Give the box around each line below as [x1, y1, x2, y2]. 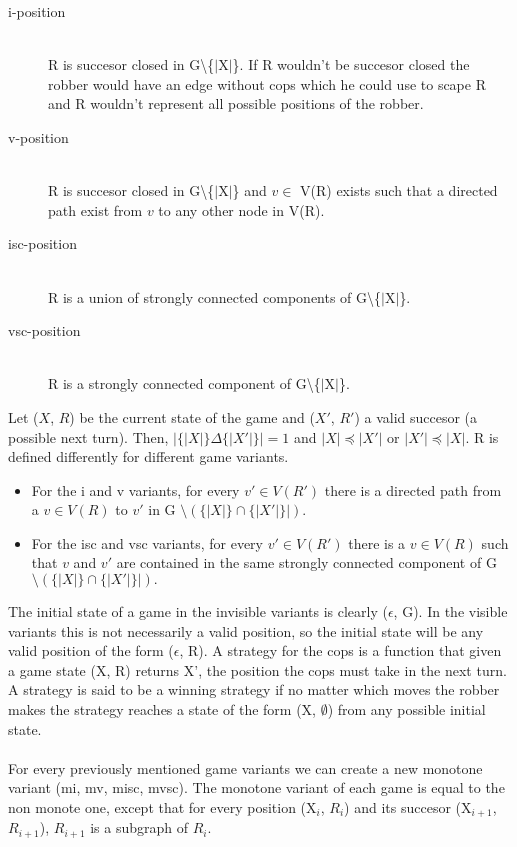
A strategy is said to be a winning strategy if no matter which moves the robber [8, 679, 500, 700]
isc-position [8, 233, 77, 254]
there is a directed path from [324, 479, 502, 500]
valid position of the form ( [8, 640, 174, 661]
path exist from [48, 199, 143, 220]
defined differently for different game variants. [8, 446, 289, 467]
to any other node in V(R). [158, 199, 325, 220]
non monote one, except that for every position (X [8, 797, 317, 817]
